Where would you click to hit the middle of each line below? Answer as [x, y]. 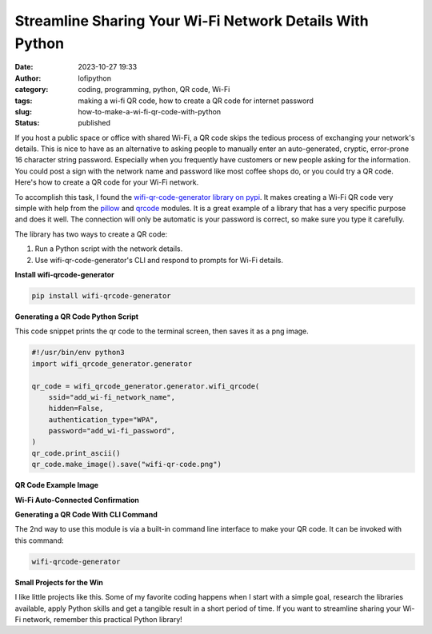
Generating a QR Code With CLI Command [86, 514]
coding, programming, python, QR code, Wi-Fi [154, 90]
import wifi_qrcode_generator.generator [112, 363]
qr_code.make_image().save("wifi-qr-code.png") [126, 465]
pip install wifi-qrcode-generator [101, 295]
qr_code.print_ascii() [76, 453]
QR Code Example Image [57, 485]
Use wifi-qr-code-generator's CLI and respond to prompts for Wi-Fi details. [159, 260]
